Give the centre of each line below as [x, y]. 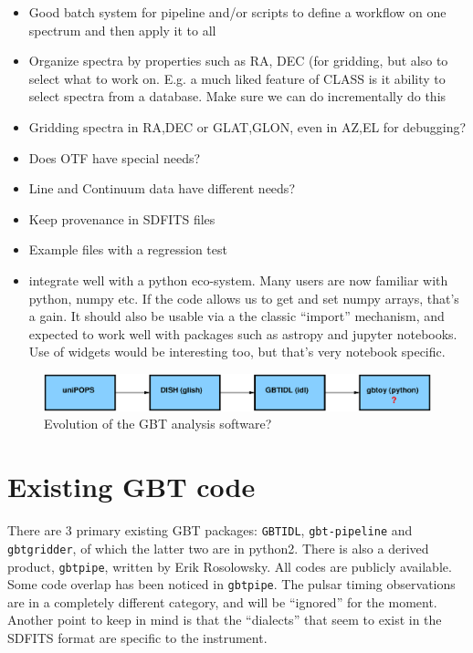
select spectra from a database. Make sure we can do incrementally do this [237, 96]
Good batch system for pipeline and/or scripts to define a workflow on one [237, 12]
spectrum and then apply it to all [122, 30]
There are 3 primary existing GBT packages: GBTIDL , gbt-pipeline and [210, 530]
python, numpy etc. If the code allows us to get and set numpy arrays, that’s [244, 298]
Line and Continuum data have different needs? [162, 188]
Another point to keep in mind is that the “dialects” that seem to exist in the [225, 620]
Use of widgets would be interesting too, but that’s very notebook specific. [237, 352]
